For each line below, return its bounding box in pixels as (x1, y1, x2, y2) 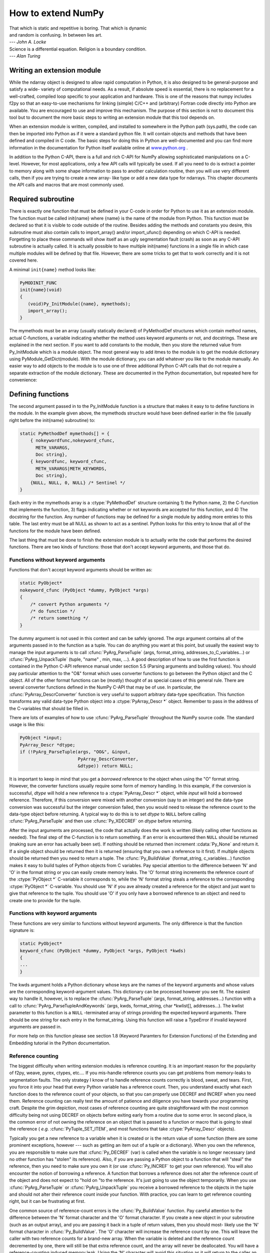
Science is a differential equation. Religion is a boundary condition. (9, 46, 147, 52)
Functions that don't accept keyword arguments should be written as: (9, 567, 152, 573)
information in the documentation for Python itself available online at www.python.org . (9, 144, 188, 150)
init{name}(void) (19, 287, 62, 293)
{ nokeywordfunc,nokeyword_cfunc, (30, 438, 115, 444)
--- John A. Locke (9, 39, 46, 45)
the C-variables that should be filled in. (9, 705, 89, 711)
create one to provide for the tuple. (9, 897, 81, 903)
